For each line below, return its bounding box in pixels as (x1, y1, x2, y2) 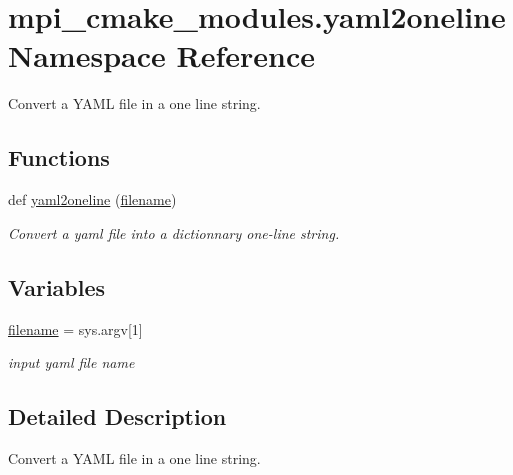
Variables (8, 271, 106, 302)
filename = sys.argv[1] (8, 318, 143, 339)
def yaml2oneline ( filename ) (8, 189, 177, 210)
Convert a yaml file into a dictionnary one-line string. (8, 222, 340, 243)
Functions (8, 142, 110, 173)
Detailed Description (8, 401, 227, 432)
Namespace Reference (8, 35, 315, 76)
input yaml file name (8, 352, 135, 373)
